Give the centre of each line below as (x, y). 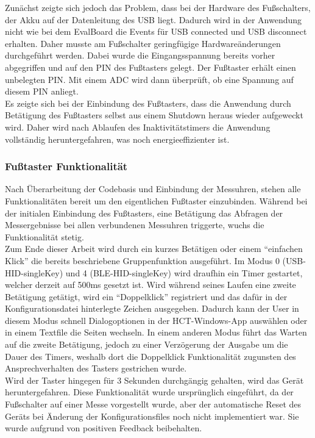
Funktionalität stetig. (44, 236)
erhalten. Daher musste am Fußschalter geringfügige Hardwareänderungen (143, 43)
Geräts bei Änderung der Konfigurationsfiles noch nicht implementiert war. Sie (152, 416)
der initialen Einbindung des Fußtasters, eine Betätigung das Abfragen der (144, 213)
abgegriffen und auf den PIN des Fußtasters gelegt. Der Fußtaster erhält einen (150, 67)
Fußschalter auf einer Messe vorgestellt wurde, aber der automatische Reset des (153, 404)
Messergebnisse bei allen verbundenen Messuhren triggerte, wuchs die (135, 225)
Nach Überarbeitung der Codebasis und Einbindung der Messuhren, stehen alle (153, 189)
